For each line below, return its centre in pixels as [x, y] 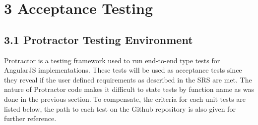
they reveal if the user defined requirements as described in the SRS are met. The [128, 79]
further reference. [30, 118]
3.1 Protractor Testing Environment [98, 39]
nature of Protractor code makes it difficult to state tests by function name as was [129, 89]
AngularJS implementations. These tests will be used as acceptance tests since [123, 70]
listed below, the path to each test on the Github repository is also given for [120, 108]
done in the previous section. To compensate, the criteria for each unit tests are [125, 99]
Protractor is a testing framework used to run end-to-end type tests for [112, 60]
